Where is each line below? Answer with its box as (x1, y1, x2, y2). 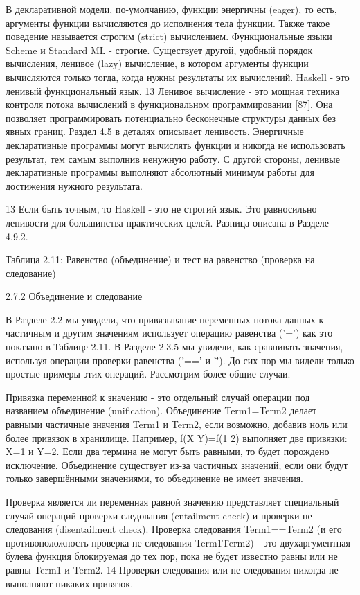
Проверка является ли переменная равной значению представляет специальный (6, 495, 339, 508)
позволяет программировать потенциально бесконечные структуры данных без (6, 110, 336, 125)
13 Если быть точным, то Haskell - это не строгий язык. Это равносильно (6, 202, 317, 216)
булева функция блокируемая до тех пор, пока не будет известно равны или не (6, 549, 338, 563)
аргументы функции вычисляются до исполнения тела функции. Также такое (6, 15, 330, 30)
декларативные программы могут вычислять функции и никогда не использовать (6, 137, 345, 152)
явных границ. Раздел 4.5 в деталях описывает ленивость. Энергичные (6, 124, 304, 139)
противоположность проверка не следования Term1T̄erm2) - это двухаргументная (6, 535, 350, 549)
